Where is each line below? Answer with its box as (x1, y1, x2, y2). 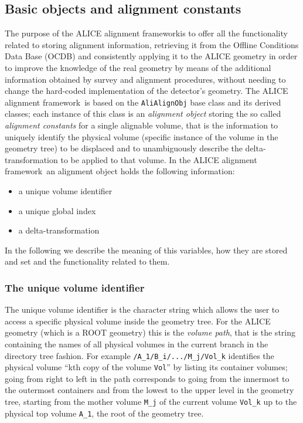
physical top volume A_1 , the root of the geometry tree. (5, 407, 204, 419)
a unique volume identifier (18, 184, 113, 197)
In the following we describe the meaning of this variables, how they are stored (5, 243, 288, 256)
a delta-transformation (18, 224, 100, 236)
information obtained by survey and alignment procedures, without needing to (5, 73, 286, 85)
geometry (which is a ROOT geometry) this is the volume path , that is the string (5, 326, 295, 339)
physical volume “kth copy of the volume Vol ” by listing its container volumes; (5, 361, 288, 373)
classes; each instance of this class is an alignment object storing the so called (5, 107, 281, 120)
